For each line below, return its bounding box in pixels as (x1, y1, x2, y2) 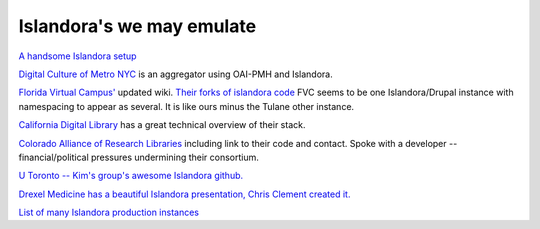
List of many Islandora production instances (18, 206, 200, 219)
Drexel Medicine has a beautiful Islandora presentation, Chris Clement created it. (18, 188, 351, 200)
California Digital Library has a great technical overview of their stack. (18, 119, 306, 131)
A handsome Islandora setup (18, 50, 137, 62)
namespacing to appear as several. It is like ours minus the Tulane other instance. (18, 100, 355, 112)
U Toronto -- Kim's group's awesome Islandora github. (18, 170, 244, 182)
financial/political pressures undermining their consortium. (18, 151, 260, 163)
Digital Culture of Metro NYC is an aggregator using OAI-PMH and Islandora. (18, 68, 334, 80)
